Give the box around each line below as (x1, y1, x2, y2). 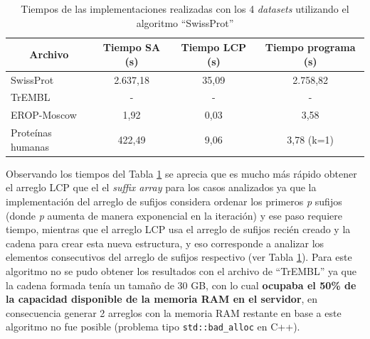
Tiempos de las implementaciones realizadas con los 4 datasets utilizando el (21, 1, 349, 16)
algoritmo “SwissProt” (136, 15, 234, 30)
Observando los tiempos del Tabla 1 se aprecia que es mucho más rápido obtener (6, 166, 357, 181)
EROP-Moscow (11, 107, 77, 122)
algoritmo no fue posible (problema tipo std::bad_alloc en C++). (6, 319, 300, 334)
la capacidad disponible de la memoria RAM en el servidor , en (6, 291, 318, 306)
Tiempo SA (102, 40, 161, 55)
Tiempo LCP (181, 40, 247, 55)
